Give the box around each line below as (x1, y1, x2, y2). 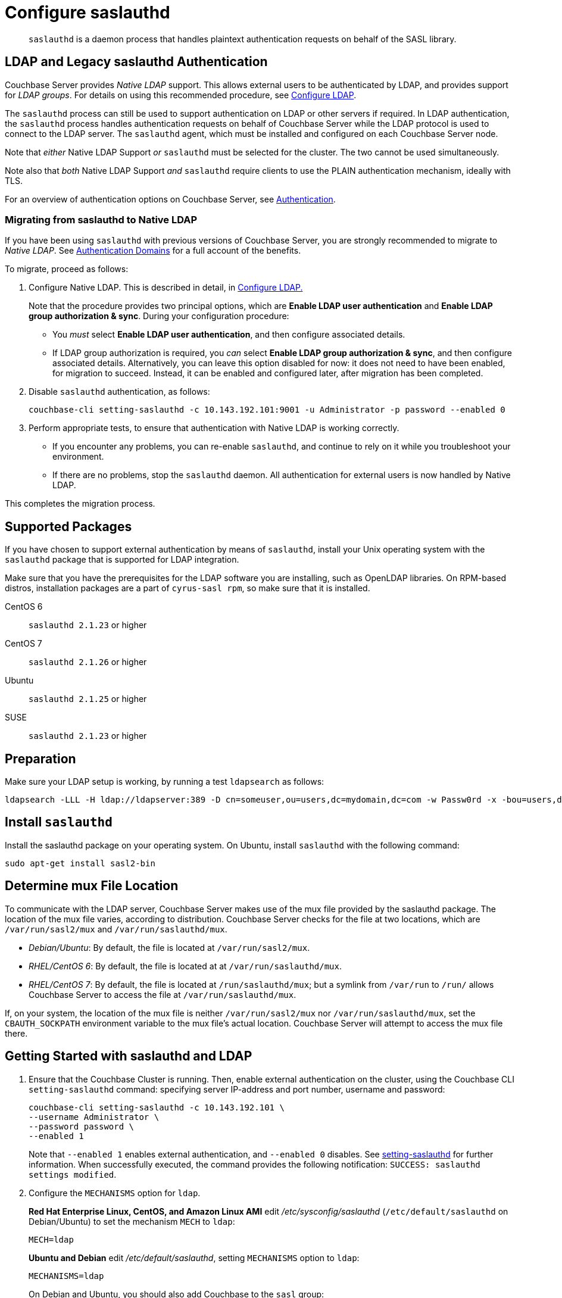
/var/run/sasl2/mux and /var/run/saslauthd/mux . (5, 923, 227, 934)
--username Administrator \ (29, 1112, 160, 1122)
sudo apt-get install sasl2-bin (5, 858, 155, 868)
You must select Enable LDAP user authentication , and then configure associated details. (52, 329, 405, 340)
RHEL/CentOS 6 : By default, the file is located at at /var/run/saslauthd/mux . (29, 960, 342, 971)
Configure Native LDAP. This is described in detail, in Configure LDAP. (29, 282, 303, 293)
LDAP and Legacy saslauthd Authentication (5, 54, 268, 70)
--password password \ (29, 1121, 135, 1131)
